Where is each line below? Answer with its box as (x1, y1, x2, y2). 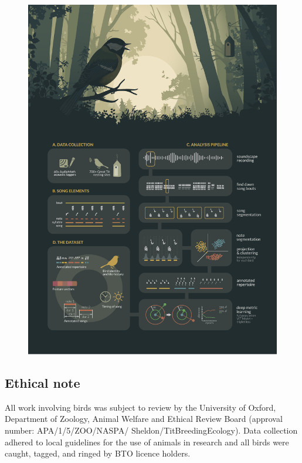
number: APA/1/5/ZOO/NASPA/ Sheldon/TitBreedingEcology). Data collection (5, 424, 298, 436)
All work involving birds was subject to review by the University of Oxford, (5, 401, 276, 413)
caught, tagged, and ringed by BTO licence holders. (5, 447, 191, 459)
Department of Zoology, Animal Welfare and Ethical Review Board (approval (5, 412, 283, 425)
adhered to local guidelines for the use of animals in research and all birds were (5, 435, 289, 448)
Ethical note (5, 373, 80, 391)
